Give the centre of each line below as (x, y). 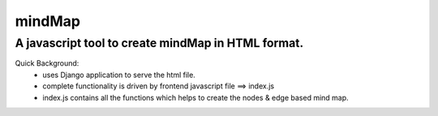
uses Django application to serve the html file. (119, 75)
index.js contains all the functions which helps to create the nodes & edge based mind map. (195, 97)
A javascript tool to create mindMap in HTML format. (159, 43)
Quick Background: (47, 63)
